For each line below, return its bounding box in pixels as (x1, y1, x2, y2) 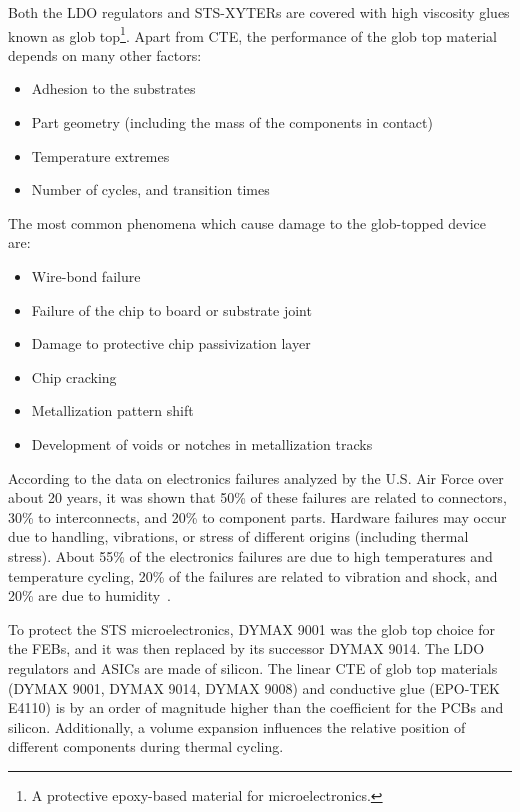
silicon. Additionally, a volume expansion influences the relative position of (8, 716, 466, 737)
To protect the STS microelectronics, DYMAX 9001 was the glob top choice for (8, 618, 495, 639)
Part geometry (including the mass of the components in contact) (31, 112, 433, 133)
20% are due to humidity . (8, 585, 172, 606)
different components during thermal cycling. (8, 736, 284, 757)
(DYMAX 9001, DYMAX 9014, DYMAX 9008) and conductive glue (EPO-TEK (8, 677, 500, 698)
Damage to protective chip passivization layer (31, 333, 311, 354)
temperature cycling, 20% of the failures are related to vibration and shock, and (8, 565, 498, 586)
